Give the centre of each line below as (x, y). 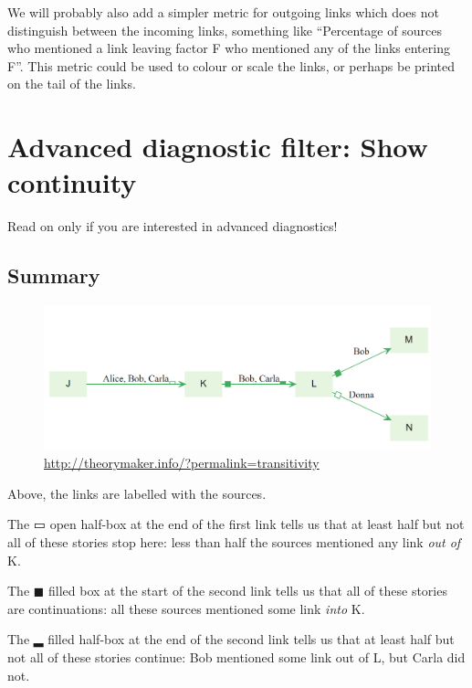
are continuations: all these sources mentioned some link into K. (186, 608)
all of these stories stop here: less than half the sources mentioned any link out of (234, 542)
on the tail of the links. (72, 84)
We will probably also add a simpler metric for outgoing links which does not (223, 12)
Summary (54, 275)
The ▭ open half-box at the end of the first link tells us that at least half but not (236, 524)
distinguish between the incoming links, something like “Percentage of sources (225, 30)
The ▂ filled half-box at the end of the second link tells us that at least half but (231, 639)
